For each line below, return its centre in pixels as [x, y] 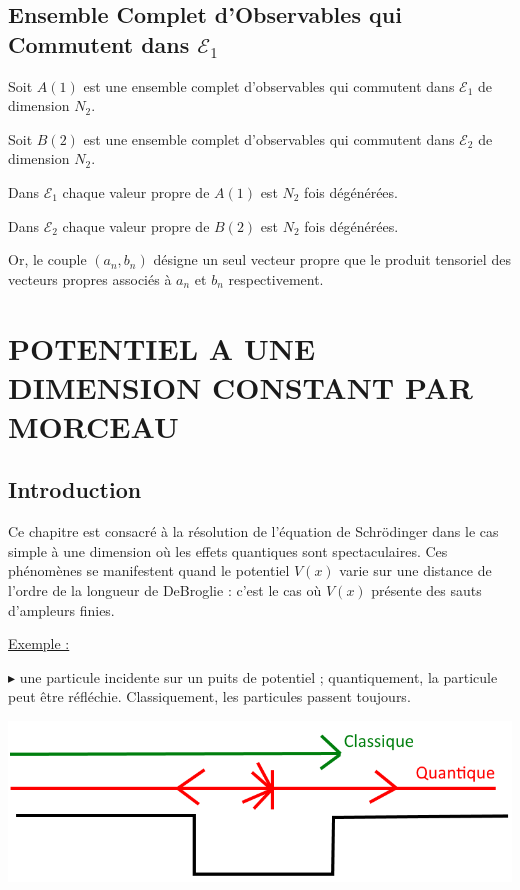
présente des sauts [426, 590]
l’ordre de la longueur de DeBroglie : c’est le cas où [165, 590]
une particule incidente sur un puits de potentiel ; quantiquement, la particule [258, 676]
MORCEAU [93, 425]
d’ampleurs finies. [61, 609]
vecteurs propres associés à [90, 278]
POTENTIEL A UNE [162, 347]
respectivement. [276, 278]
